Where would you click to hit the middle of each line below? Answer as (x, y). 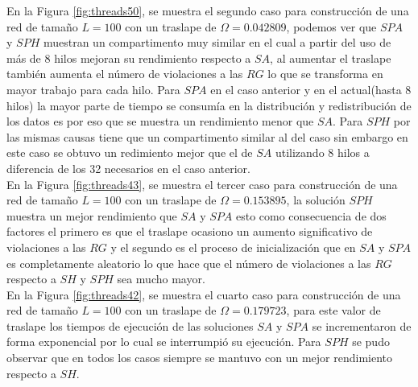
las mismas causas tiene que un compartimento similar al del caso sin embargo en (207, 136)
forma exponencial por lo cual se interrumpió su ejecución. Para (164, 342)
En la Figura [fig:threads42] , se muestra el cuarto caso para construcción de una (204, 294)
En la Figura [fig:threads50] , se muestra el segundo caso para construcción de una (208, 10)
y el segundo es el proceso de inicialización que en (233, 247)
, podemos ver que (331, 26)
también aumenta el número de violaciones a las (125, 74)
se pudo (371, 342)
